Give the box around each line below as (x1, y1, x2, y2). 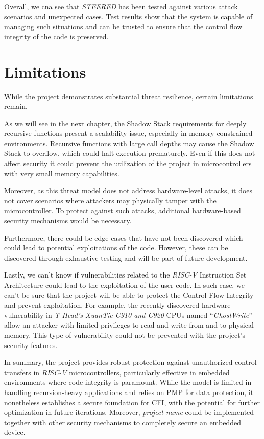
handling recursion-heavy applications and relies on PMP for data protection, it (4, 386, 254, 397)
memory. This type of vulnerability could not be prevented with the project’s (4, 329, 246, 340)
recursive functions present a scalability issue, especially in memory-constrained (4, 128, 253, 138)
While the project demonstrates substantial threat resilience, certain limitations (4, 90, 253, 101)
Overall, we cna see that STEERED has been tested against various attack (4, 1, 238, 11)
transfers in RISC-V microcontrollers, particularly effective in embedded (4, 366, 230, 377)
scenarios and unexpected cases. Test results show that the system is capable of (4, 11, 253, 21)
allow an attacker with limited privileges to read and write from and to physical (4, 319, 254, 330)
